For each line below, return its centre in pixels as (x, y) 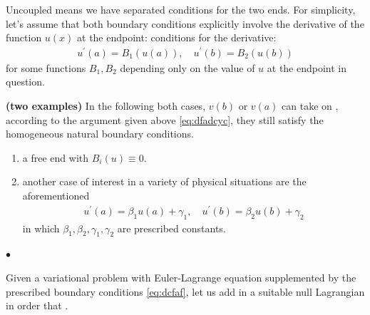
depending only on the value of (187, 67)
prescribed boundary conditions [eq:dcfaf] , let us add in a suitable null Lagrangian (185, 291)
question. (25, 82)
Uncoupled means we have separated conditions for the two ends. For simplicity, (181, 9)
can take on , (310, 106)
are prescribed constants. (171, 228)
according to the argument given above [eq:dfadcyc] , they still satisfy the (165, 119)
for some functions (46, 67)
